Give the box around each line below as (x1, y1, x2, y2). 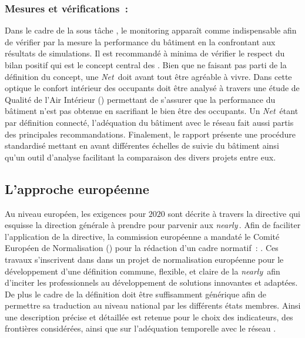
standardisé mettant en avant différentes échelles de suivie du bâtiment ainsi (5, 139, 279, 152)
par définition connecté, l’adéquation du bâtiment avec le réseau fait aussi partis (5, 116, 294, 128)
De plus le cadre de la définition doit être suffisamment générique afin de (5, 287, 267, 300)
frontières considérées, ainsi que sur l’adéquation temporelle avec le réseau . (5, 322, 276, 334)
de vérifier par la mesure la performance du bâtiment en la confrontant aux (5, 35, 276, 48)
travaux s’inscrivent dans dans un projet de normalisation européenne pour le (5, 253, 284, 265)
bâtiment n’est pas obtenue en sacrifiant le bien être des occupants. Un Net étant (5, 105, 299, 117)
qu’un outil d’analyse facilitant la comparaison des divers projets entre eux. (5, 150, 276, 163)
